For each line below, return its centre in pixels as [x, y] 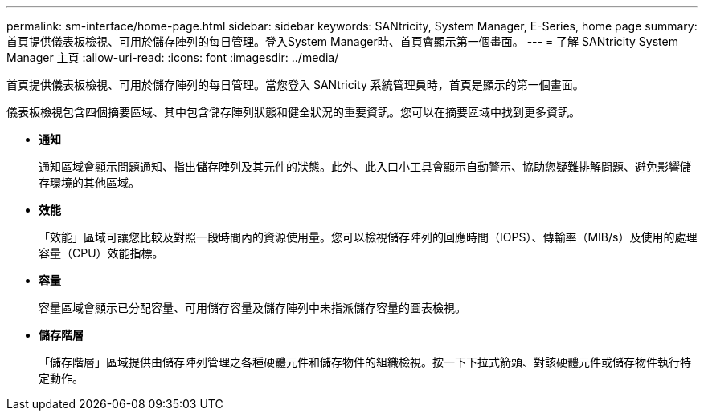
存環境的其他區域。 [89, 182]
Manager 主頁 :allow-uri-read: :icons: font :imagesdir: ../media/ [173, 57]
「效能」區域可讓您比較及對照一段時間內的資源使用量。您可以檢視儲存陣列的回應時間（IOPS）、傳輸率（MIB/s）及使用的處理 [368, 237]
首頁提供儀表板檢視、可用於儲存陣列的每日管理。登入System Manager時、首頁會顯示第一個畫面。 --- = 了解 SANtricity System [342, 41]
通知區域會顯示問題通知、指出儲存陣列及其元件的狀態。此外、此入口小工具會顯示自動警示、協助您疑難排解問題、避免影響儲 [365, 166]
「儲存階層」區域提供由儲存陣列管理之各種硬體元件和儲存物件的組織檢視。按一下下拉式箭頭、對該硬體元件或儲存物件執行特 [365, 362]
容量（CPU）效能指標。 [101, 253]
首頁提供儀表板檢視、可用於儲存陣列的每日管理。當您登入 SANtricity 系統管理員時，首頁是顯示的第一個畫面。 [295, 85]
